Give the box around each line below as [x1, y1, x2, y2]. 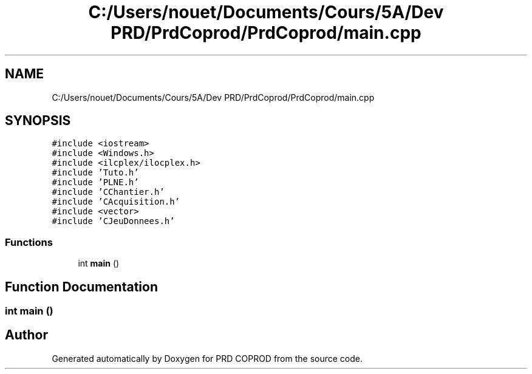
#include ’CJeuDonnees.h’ [52, 216, 175, 226]
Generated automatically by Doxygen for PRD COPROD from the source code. [52, 353, 363, 364]
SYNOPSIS [5, 113, 71, 129]
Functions [5, 236, 53, 248]
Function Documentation [5, 279, 158, 294]
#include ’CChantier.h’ [52, 187, 165, 197]
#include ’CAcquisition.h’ [52, 197, 180, 207]
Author [5, 327, 48, 343]
